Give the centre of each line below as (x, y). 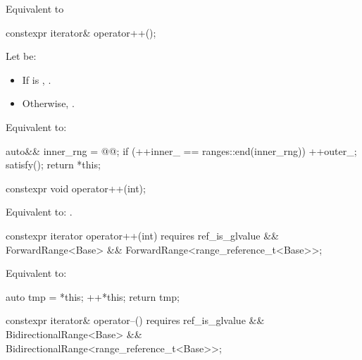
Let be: (21, 56)
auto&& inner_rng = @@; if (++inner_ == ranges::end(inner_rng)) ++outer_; (181, 150)
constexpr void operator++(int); (76, 188)
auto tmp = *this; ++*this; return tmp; (93, 296)
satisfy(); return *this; (53, 165)
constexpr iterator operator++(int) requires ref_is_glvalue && (142, 235)
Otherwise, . (48, 103)
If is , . (37, 79)
